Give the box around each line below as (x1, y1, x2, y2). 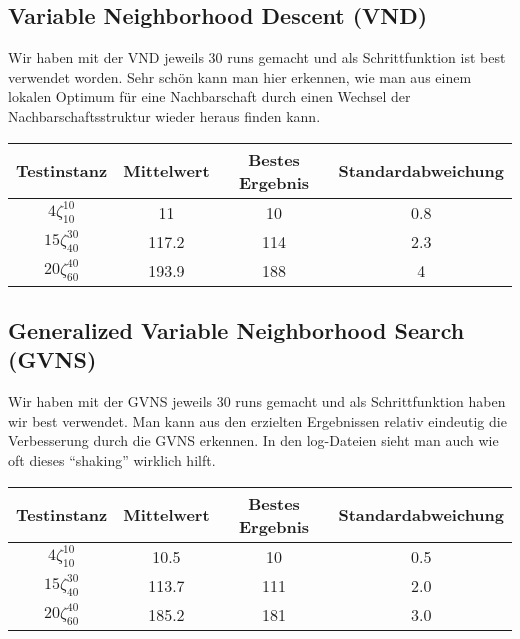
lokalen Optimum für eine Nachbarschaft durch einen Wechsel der (8, 86, 411, 107)
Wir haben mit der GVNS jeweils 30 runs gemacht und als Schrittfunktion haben (8, 391, 506, 412)
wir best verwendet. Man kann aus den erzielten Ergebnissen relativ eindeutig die (8, 410, 507, 431)
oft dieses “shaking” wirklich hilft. (8, 449, 216, 470)
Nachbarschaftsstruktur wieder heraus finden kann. (8, 105, 321, 126)
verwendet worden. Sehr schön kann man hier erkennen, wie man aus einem (8, 66, 472, 87)
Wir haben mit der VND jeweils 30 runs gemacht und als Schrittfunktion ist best (8, 47, 506, 68)
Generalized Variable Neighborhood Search (8, 314, 465, 345)
